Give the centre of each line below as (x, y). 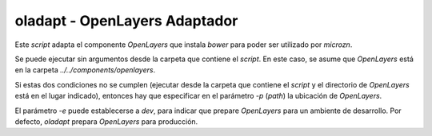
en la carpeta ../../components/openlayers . (85, 70)
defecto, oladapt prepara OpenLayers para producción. (106, 121)
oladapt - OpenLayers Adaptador (126, 21)
